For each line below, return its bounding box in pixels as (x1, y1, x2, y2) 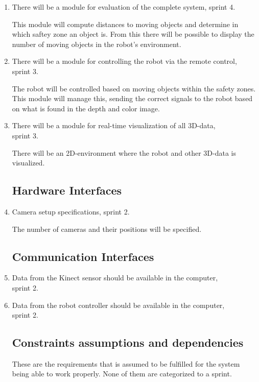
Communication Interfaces (12, 248, 154, 264)
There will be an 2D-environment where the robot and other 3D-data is (12, 147, 236, 158)
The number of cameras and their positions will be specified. (12, 223, 202, 234)
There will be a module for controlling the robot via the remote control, (12, 56, 237, 66)
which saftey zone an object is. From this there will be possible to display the (12, 29, 254, 39)
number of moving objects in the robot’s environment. (12, 38, 181, 49)
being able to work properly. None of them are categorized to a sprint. (12, 368, 232, 379)
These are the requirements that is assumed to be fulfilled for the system (12, 358, 240, 369)
